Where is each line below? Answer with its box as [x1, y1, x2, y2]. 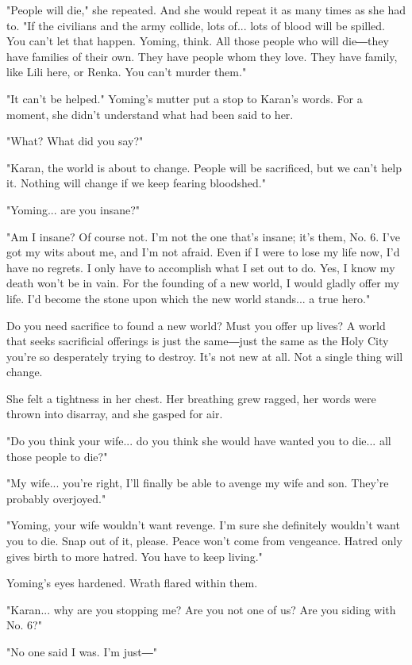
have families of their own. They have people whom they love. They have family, [6, 48, 398, 64]
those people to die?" [6, 448, 108, 464]
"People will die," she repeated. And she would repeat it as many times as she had [6, 2, 406, 17]
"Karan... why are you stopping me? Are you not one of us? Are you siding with [6, 601, 396, 617]
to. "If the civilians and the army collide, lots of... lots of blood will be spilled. [6, 17, 385, 33]
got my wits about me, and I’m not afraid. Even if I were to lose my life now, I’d [6, 244, 400, 260]
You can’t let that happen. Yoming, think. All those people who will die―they [6, 33, 389, 49]
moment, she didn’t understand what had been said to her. [6, 106, 294, 122]
